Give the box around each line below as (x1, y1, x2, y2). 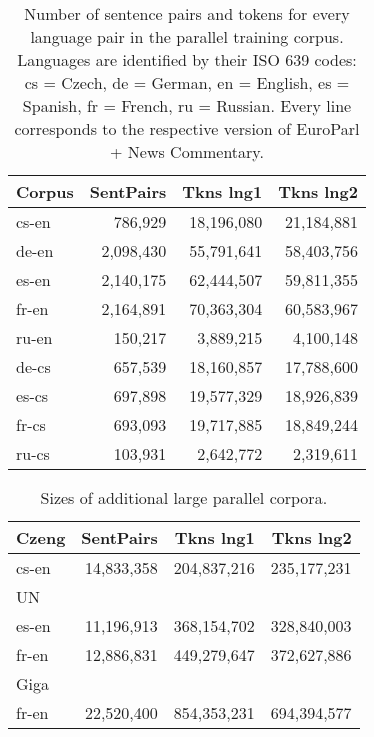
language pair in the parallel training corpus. (30, 25, 344, 48)
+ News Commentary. (110, 140, 264, 163)
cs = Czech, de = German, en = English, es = (24, 71, 350, 94)
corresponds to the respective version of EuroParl (14, 117, 360, 140)
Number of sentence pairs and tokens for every (24, 2, 350, 25)
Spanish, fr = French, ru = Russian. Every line (22, 94, 352, 117)
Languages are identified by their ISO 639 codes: (17, 48, 357, 71)
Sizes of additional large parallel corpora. (40, 486, 328, 509)
